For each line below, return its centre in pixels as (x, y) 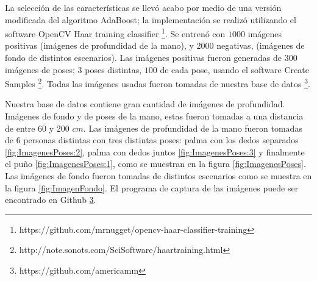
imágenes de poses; (40, 69)
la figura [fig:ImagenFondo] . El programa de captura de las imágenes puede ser (152, 187)
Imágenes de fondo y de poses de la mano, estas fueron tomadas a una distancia (154, 116)
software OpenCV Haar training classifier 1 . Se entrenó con (115, 33)
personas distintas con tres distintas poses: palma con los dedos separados (161, 140)
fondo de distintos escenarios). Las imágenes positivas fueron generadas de (144, 58)
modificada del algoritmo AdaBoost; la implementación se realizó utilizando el (151, 19)
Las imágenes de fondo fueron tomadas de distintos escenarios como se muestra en (158, 176)
